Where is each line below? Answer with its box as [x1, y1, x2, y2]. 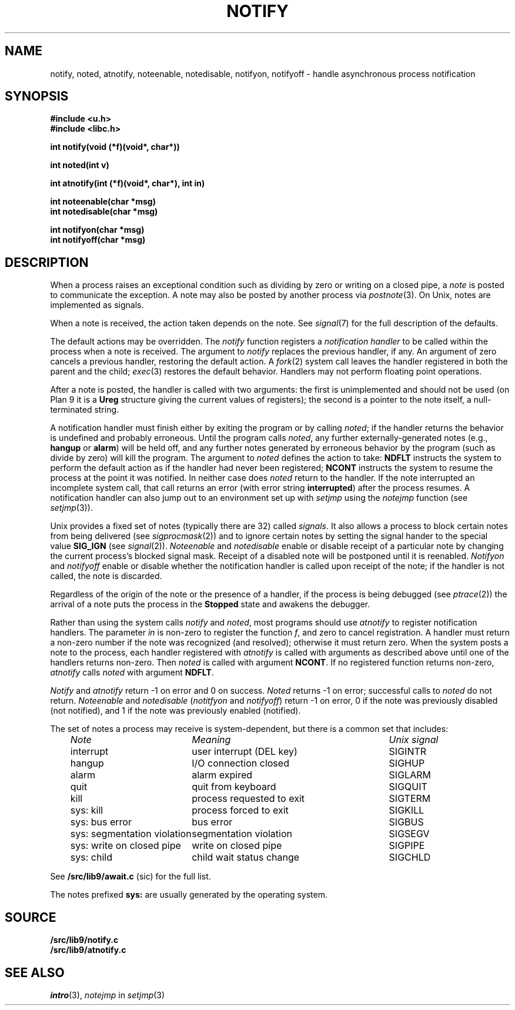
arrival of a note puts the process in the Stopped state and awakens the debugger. [50, 599, 370, 610]
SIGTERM [389, 792, 431, 805]
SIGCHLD [389, 851, 431, 864]
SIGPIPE [389, 840, 425, 852]
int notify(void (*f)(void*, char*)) [50, 142, 180, 152]
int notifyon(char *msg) [50, 225, 145, 235]
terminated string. [50, 404, 119, 415]
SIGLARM [389, 769, 431, 781]
